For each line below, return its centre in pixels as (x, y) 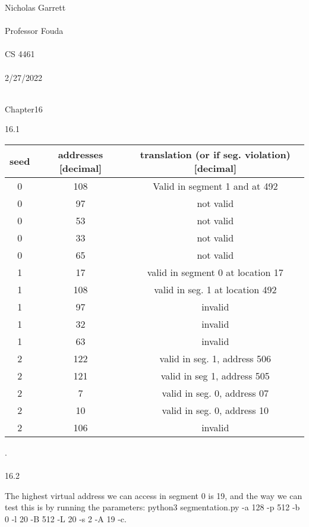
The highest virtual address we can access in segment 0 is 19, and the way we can (154, 495)
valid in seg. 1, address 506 (215, 358)
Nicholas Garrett (35, 7)
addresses (81, 154)
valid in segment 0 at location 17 (215, 272)
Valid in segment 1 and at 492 (215, 186)
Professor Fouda (34, 31)
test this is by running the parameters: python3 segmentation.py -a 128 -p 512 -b (152, 507)
